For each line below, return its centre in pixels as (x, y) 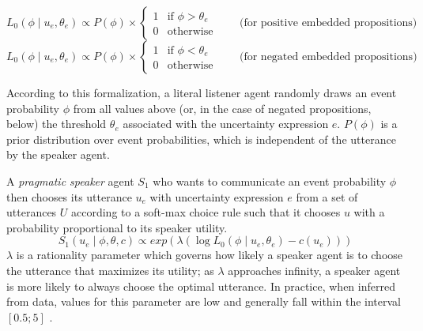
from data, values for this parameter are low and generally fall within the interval (204, 301)
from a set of (327, 196)
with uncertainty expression (217, 196)
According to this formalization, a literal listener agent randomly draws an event (202, 92)
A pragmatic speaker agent (70, 181)
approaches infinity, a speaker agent (314, 270)
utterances (32, 212)
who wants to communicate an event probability (270, 181)
